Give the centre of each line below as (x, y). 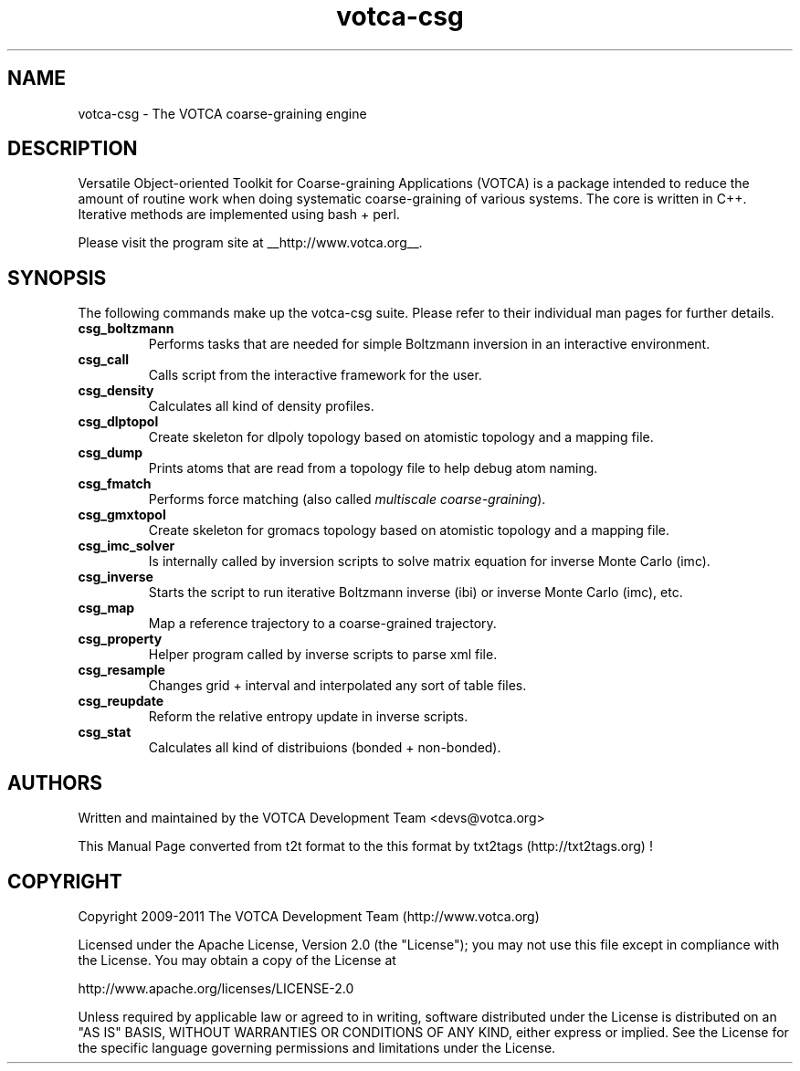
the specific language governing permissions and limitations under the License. (317, 1047)
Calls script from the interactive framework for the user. (315, 375)
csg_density (116, 391)
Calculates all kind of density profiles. (261, 406)
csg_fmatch (115, 484)
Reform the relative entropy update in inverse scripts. (308, 717)
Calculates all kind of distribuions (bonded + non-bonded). (325, 748)
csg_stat (105, 732)
